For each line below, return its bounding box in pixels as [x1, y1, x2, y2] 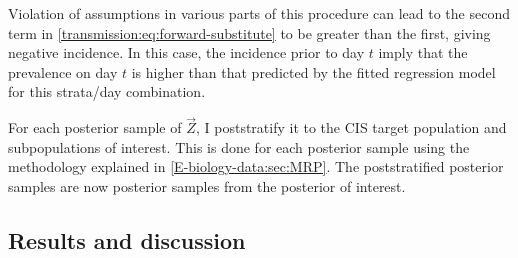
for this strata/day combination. [8, 81, 206, 102]
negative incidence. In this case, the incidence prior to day [8, 42, 365, 63]
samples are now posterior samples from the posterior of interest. [8, 175, 406, 196]
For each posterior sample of [8, 117, 182, 138]
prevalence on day [8, 61, 118, 82]
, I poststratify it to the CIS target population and [195, 117, 507, 138]
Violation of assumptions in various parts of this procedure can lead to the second [8, 3, 510, 23]
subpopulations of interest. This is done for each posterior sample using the [8, 136, 470, 157]
